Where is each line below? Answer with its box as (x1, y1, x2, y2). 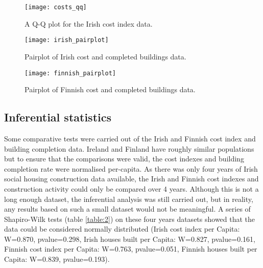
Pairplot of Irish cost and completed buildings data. (25, 51, 186, 61)
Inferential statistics (4, 109, 111, 125)
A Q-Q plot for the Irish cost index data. (25, 18, 153, 29)
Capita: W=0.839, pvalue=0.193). (4, 254, 110, 264)
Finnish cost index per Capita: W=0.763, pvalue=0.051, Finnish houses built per (4, 243, 257, 254)
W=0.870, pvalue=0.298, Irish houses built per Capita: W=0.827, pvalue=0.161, (4, 233, 255, 244)
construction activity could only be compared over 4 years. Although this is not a (4, 183, 259, 194)
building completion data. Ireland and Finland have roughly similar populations (4, 143, 254, 154)
